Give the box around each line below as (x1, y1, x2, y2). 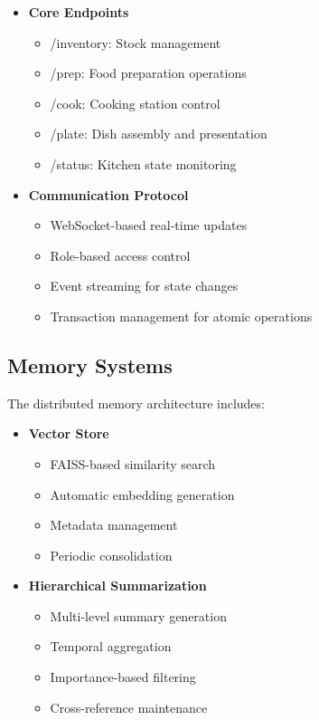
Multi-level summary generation (50, 606, 227, 625)
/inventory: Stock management (50, 33, 221, 52)
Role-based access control (50, 245, 191, 264)
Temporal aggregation (50, 637, 172, 656)
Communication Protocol (28, 185, 189, 204)
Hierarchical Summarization (28, 576, 207, 595)
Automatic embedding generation (50, 485, 235, 504)
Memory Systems (7, 350, 173, 379)
